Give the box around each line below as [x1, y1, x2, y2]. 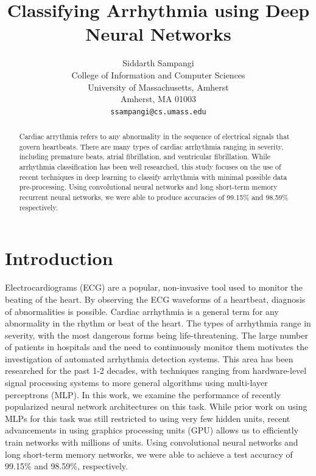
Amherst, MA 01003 [120, 92, 197, 105]
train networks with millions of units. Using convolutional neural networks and [5, 436, 298, 449]
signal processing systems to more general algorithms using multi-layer [5, 376, 268, 389]
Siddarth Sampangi [122, 57, 194, 69]
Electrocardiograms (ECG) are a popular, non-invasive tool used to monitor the [5, 281, 303, 294]
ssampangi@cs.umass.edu [110, 107, 206, 116]
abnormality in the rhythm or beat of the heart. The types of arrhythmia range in [5, 317, 311, 329]
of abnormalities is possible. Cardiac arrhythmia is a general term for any [5, 305, 279, 317]
